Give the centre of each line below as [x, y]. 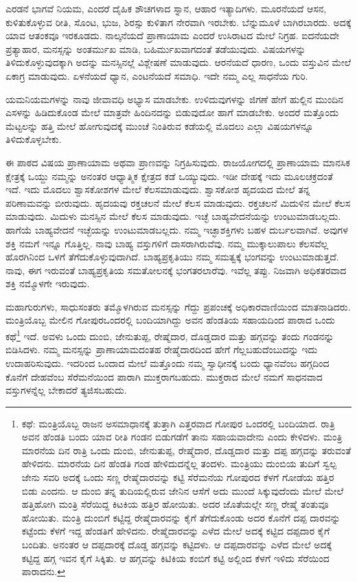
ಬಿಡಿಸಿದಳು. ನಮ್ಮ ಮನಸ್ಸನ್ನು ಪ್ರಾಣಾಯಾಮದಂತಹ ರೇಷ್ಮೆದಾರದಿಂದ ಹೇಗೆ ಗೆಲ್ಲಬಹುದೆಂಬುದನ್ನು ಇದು [162, 349]
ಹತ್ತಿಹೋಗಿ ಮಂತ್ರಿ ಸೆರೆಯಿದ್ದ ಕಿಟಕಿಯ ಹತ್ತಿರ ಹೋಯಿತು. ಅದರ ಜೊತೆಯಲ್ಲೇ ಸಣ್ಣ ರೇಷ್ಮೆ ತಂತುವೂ [175, 504]
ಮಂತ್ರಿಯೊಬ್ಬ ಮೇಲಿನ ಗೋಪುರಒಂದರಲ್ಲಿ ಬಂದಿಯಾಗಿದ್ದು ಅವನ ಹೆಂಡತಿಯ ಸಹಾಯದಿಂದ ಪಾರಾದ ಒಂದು [170, 320]
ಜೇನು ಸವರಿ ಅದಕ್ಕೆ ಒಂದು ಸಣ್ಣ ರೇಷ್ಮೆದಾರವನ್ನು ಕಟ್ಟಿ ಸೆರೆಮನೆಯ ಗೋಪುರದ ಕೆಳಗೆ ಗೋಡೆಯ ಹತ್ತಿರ [178, 477]
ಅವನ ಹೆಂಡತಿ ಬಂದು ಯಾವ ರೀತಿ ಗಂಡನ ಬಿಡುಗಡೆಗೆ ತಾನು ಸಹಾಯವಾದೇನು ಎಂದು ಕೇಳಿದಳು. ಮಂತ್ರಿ [182, 437]
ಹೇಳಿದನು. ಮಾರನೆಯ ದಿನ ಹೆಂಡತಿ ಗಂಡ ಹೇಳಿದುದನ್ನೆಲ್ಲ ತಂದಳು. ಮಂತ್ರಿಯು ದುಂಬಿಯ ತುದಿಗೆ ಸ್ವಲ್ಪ [179, 463]
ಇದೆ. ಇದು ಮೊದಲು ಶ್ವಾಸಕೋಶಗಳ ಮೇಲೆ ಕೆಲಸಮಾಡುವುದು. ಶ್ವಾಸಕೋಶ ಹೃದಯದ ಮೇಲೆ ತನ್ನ [158, 189]
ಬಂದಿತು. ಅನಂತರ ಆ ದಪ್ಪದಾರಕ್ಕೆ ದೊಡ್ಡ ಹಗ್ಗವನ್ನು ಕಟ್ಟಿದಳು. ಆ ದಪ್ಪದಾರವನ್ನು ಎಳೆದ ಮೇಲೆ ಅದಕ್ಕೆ [177, 545]
